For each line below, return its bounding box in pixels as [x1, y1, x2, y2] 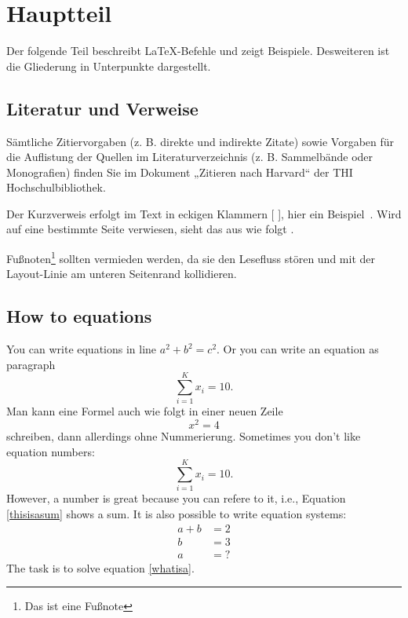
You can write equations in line [6, 341, 157, 357]
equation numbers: [6, 443, 95, 459]
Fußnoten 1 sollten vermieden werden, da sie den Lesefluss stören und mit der [6, 248, 376, 266]
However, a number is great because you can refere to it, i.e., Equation [6, 490, 346, 506]
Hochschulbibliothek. [6, 179, 106, 196]
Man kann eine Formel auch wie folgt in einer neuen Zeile [6, 403, 283, 419]
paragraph [6, 356, 56, 372]
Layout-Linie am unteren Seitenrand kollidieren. [6, 265, 237, 282]
